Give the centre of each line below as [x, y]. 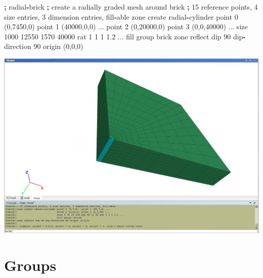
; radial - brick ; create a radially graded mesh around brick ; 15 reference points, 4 [131, 7]
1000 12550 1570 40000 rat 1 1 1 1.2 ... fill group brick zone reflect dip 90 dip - [125, 36]
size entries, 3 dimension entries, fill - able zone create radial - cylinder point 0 [121, 16]
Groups [30, 265]
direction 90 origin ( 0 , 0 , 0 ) [44, 46]
